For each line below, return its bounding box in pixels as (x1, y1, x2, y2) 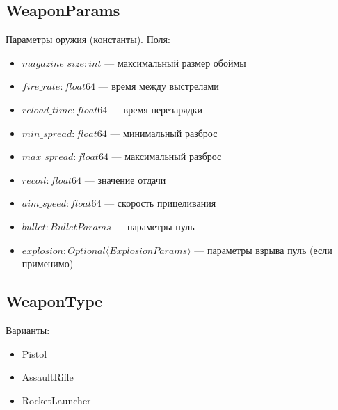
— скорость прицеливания (104, 196, 216, 210)
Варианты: (6, 322, 50, 337)
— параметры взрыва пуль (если (194, 242, 332, 257)
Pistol (22, 346, 47, 361)
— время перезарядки (110, 102, 203, 116)
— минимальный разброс (110, 125, 218, 140)
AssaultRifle (22, 370, 74, 384)
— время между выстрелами (98, 79, 219, 93)
